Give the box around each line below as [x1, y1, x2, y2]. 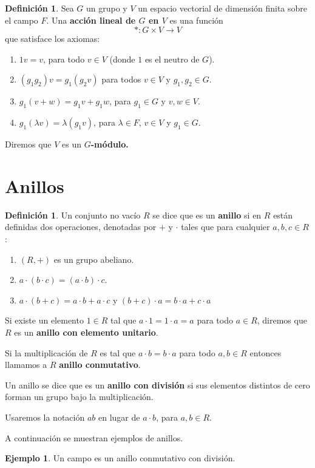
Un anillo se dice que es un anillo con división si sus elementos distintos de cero [5, 378, 310, 391]
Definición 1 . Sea [5, 2, 74, 14]
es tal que [100, 346, 136, 359]
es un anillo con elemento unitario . [14, 326, 158, 339]
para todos [101, 73, 141, 86]
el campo [5, 13, 38, 26]
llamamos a [5, 358, 47, 371]
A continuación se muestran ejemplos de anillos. [5, 431, 183, 444]
